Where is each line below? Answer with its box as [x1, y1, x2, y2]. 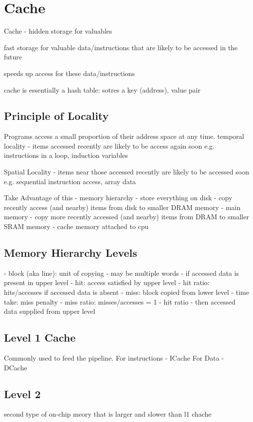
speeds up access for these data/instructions [4, 68, 135, 78]
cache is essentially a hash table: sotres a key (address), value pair [4, 84, 200, 95]
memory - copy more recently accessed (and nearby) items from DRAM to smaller [4, 211, 249, 222]
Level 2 [4, 386, 41, 401]
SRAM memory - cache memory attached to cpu [4, 221, 149, 231]
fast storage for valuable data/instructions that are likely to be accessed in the [4, 42, 238, 52]
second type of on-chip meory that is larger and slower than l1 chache [4, 409, 212, 419]
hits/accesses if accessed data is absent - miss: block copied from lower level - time [4, 287, 249, 297]
